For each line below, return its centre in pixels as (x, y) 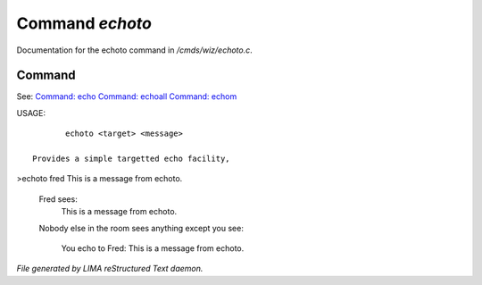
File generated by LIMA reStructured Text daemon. (110, 269)
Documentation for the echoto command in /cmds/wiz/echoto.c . (135, 50)
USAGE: (31, 113)
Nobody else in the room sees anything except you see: (141, 228)
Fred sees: (58, 199)
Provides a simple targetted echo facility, (132, 159)
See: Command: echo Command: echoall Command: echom (127, 96)
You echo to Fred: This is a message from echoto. (153, 248)
